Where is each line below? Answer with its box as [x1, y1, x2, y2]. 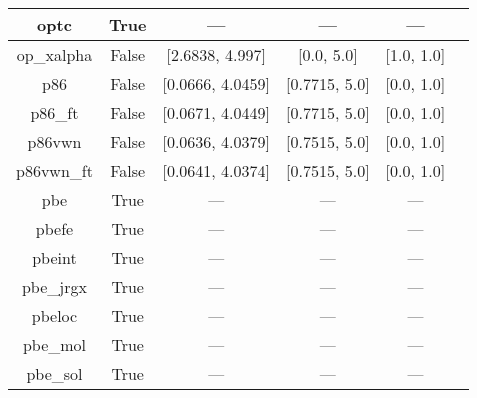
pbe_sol [26, 362, 83, 385]
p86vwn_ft [16, 159, 93, 182]
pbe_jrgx [21, 275, 87, 298]
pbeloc [31, 304, 78, 327]
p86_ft [30, 101, 79, 124]
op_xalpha [16, 43, 93, 66]
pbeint [32, 246, 77, 269]
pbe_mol [22, 333, 87, 356]
